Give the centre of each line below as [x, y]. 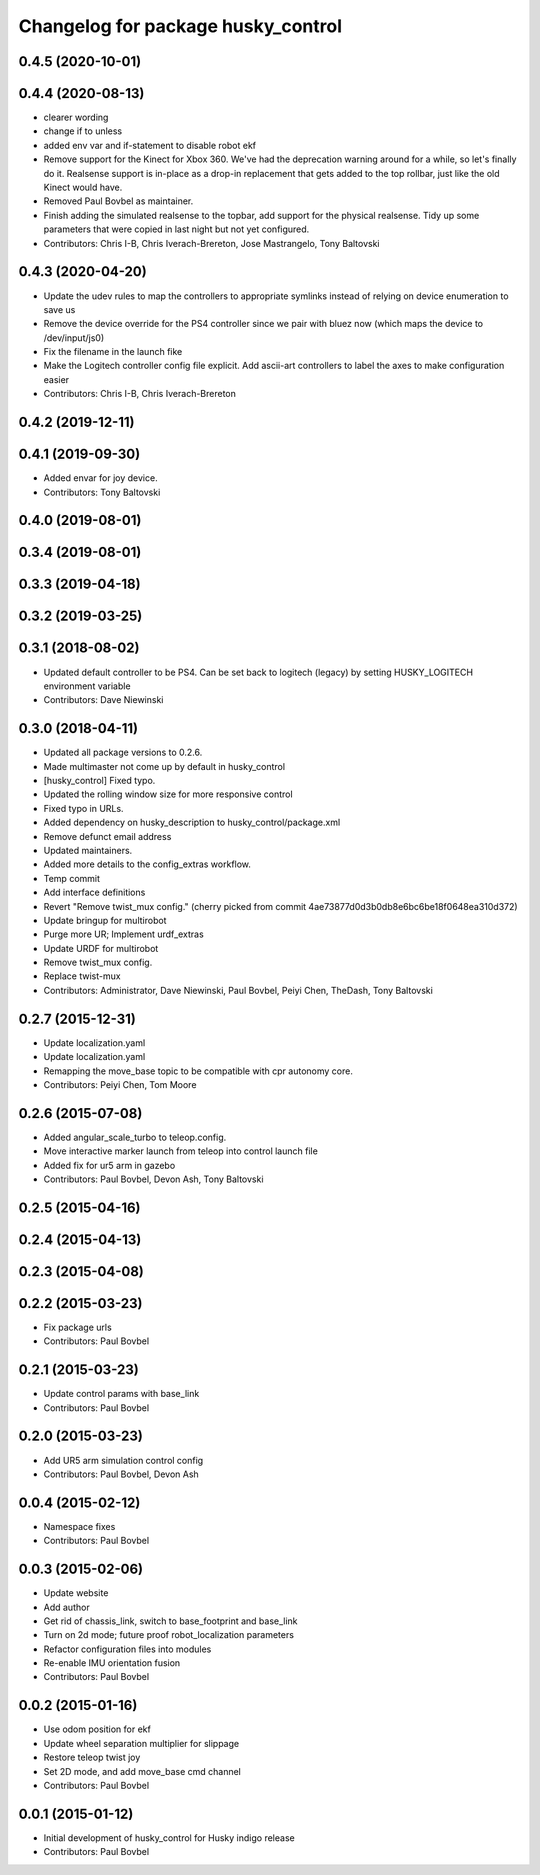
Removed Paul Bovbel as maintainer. [118, 201]
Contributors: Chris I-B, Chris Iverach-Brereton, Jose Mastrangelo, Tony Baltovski [211, 243]
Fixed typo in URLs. [83, 808]
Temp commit [71, 878]
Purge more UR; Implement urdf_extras [123, 934]
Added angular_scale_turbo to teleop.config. [135, 1137]
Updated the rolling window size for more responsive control [168, 794]
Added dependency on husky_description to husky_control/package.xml [192, 822]
